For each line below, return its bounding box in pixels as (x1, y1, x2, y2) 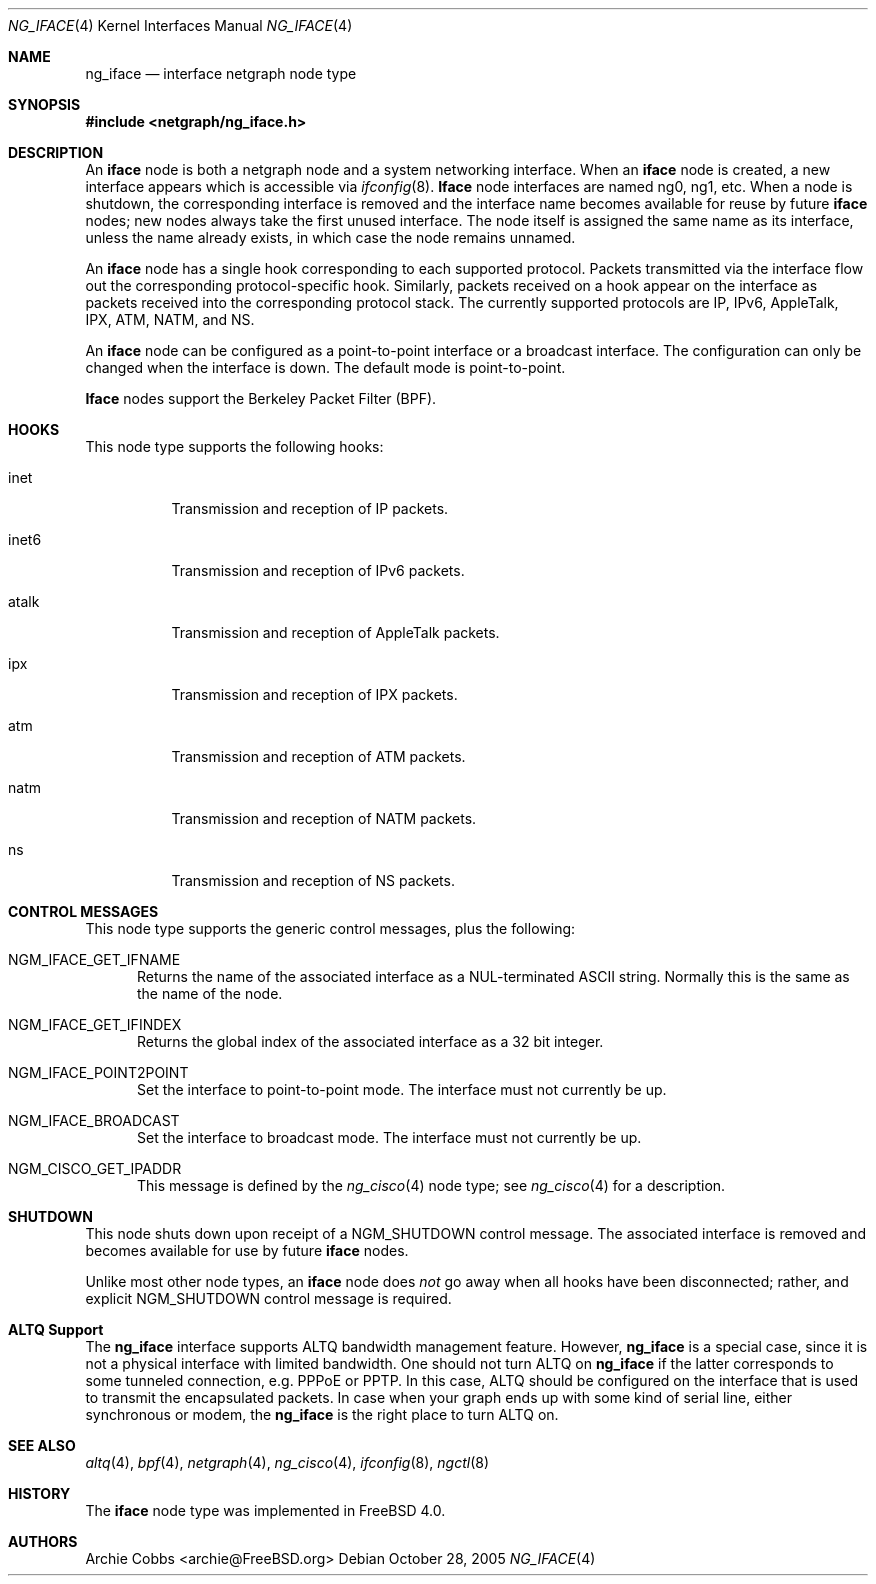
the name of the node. (137, 985, 283, 1002)
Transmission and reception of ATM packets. (171, 748, 466, 765)
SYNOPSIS (8, 96, 81, 113)
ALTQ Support (8, 1321, 104, 1338)
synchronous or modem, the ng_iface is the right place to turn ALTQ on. (85, 1406, 559, 1423)
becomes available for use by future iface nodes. (85, 1242, 409, 1259)
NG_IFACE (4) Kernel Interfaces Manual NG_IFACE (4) (8, 17, 353, 34)
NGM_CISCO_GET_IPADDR (8, 1160, 182, 1177)
